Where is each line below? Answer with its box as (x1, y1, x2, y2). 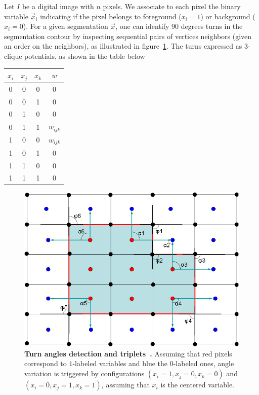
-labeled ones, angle (173, 358, 234, 369)
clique (4, 50, 22, 61)
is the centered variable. (160, 379, 234, 390)
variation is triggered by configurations (24, 368, 145, 379)
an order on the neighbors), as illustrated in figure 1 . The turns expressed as (4, 41, 242, 51)
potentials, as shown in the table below (24, 50, 145, 61)
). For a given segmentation (23, 21, 108, 31)
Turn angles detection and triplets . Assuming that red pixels (24, 348, 232, 358)
